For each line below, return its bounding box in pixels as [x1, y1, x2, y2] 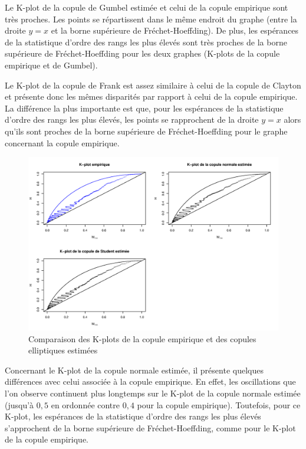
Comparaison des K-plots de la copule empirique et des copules [28, 332, 256, 345]
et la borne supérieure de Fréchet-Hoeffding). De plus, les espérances [51, 24, 299, 37]
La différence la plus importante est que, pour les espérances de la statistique [5, 101, 284, 114]
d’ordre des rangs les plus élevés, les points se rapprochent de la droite [5, 113, 259, 126]
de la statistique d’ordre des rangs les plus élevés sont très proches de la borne [5, 35, 287, 48]
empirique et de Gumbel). [5, 58, 98, 71]
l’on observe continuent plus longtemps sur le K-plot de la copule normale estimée [5, 387, 301, 399]
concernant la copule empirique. [5, 136, 120, 149]
